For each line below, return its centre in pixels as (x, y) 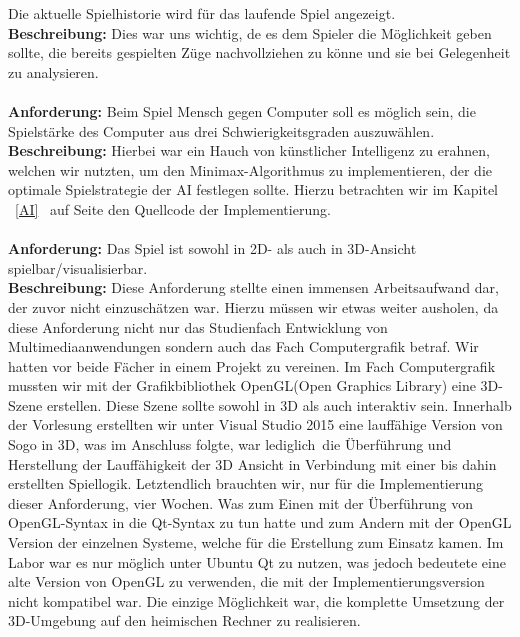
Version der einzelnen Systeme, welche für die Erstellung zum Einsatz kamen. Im (256, 542)
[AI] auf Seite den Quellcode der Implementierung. (173, 208)
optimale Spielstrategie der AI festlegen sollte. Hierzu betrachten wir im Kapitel (253, 189)
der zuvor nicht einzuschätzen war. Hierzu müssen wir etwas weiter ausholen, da (253, 306)
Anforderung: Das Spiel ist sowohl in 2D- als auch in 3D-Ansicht (212, 248)
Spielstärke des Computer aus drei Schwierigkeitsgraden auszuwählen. (221, 130)
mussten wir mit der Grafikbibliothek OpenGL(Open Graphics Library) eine (242, 385)
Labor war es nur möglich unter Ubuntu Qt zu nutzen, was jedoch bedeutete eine (257, 561)
